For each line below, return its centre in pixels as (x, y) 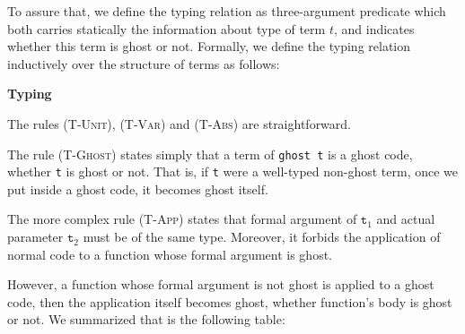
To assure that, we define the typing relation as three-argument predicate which (227, 11)
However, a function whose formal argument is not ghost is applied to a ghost (221, 284)
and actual (406, 219)
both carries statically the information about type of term (167, 28)
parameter (35, 237)
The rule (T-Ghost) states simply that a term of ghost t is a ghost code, (210, 154)
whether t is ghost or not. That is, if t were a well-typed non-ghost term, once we (233, 171)
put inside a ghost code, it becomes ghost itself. (138, 188)
